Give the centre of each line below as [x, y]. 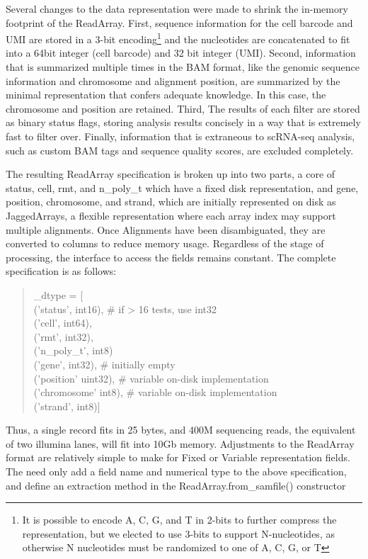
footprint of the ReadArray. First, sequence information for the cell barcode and [179, 22]
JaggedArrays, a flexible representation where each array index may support [171, 215]
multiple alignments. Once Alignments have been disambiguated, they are [166, 229]
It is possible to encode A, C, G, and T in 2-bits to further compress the [179, 520]
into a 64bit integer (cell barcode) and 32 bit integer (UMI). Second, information [181, 53]
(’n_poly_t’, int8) [73, 350]
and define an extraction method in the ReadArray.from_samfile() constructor [176, 485]
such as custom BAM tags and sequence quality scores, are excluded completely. [180, 150]
